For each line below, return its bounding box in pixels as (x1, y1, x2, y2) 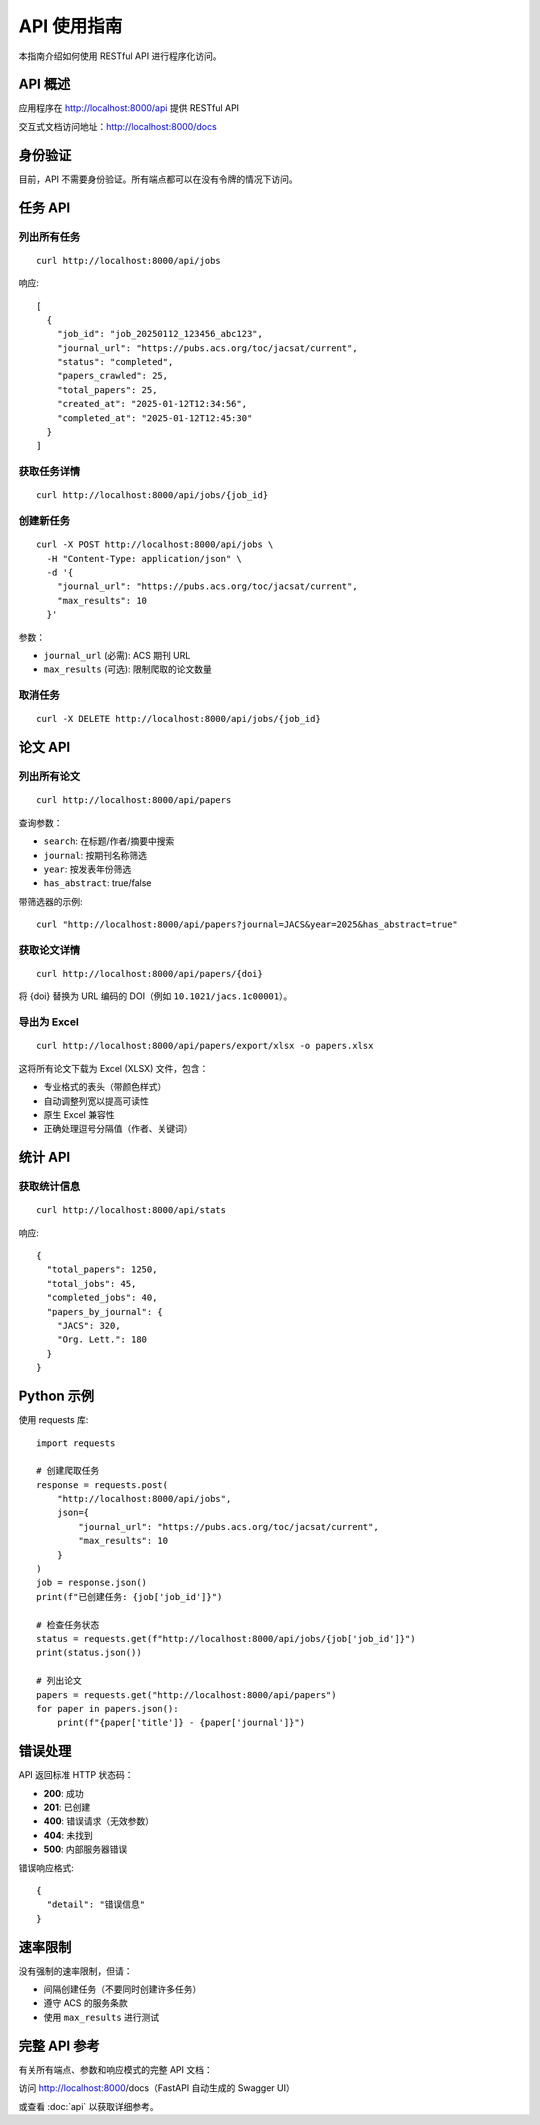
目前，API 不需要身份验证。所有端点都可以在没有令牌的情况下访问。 (18, 173, 299, 185)
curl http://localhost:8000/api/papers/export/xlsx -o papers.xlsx (36, 1040, 374, 1052)
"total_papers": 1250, (46, 1264, 158, 1275)
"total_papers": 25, (56, 384, 158, 395)
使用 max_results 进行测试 (43, 2011, 160, 2023)
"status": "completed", (56, 356, 174, 368)
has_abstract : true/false (43, 877, 152, 889)
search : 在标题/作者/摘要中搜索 (43, 835, 175, 847)
